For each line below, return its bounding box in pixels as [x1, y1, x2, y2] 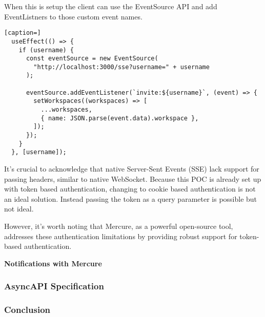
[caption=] [4, 29, 41, 37]
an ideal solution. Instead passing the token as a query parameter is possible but [4, 193, 257, 204]
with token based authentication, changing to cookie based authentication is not [4, 183, 256, 194]
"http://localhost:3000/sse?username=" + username [33, 63, 210, 71]
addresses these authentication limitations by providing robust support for [4, 230, 237, 241]
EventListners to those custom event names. [4, 11, 142, 22]
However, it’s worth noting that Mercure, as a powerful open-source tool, [4, 221, 233, 231]
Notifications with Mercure [4, 258, 102, 268]
